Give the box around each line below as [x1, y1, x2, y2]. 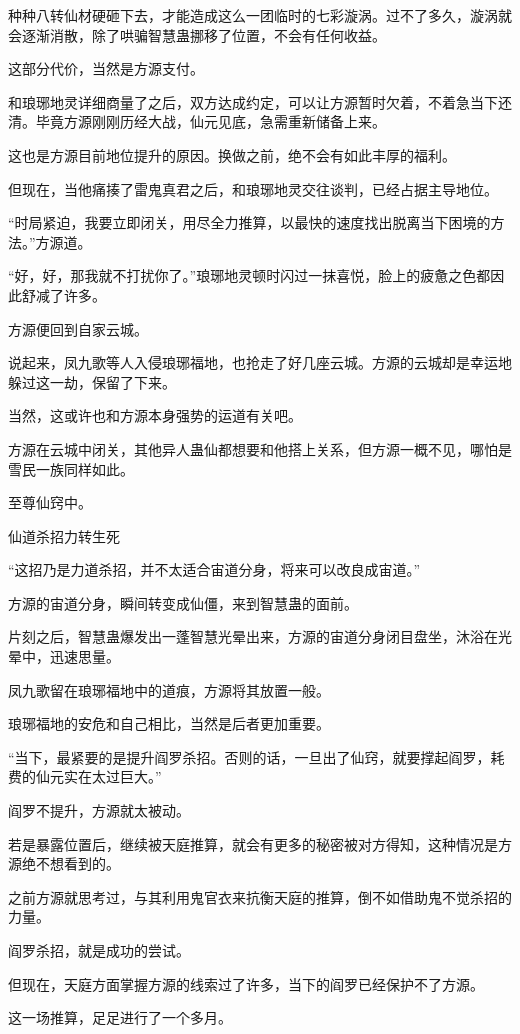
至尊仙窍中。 [8, 492, 92, 513]
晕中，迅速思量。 [8, 646, 120, 667]
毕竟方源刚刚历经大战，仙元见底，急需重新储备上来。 [35, 111, 386, 132]
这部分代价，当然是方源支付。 [8, 58, 204, 79]
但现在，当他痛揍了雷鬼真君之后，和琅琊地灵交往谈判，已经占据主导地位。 [8, 178, 498, 199]
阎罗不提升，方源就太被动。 [8, 800, 190, 821]
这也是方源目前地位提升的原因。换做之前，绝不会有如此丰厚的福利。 [8, 144, 456, 165]
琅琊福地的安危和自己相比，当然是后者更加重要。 [8, 713, 330, 734]
